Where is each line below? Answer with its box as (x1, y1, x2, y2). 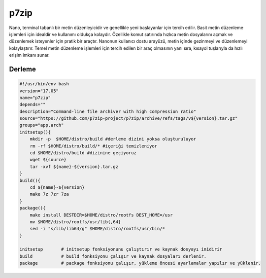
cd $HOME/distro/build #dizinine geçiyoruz (30, 150, 136, 156)
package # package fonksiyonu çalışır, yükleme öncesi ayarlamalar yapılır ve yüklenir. (19, 260, 261, 266)
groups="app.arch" (19, 122, 64, 128)
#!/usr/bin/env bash (19, 81, 69, 87)
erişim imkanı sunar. (9, 52, 50, 58)
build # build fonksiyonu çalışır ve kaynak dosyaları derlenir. (19, 253, 207, 259)
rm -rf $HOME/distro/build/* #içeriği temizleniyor (30, 143, 158, 149)
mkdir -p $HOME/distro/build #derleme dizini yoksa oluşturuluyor (30, 136, 197, 142)
